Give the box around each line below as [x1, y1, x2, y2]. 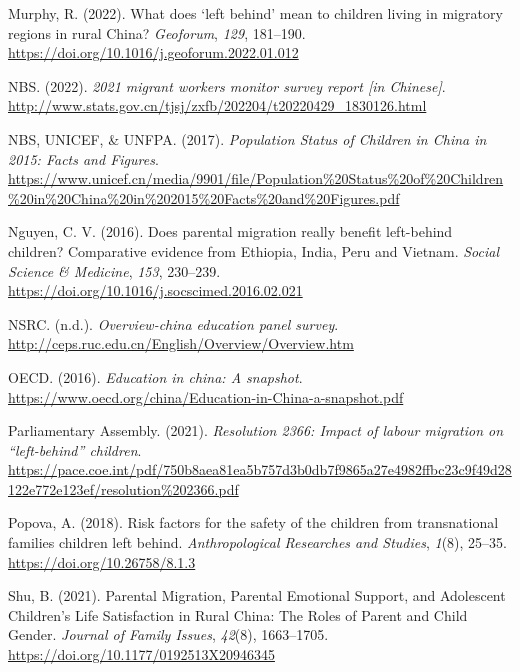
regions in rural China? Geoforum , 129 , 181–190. [8, 22, 306, 43]
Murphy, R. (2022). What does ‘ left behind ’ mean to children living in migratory [8, 3, 503, 23]
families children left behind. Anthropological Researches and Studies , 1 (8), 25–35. [8, 532, 507, 553]
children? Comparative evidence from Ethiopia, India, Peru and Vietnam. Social [8, 240, 499, 261]
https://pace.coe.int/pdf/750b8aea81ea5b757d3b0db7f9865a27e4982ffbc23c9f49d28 [8, 459, 512, 480]
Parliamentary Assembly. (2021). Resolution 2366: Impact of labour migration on [8, 420, 504, 441]
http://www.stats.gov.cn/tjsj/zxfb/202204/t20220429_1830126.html [8, 95, 427, 116]
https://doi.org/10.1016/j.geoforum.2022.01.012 [8, 42, 299, 63]
